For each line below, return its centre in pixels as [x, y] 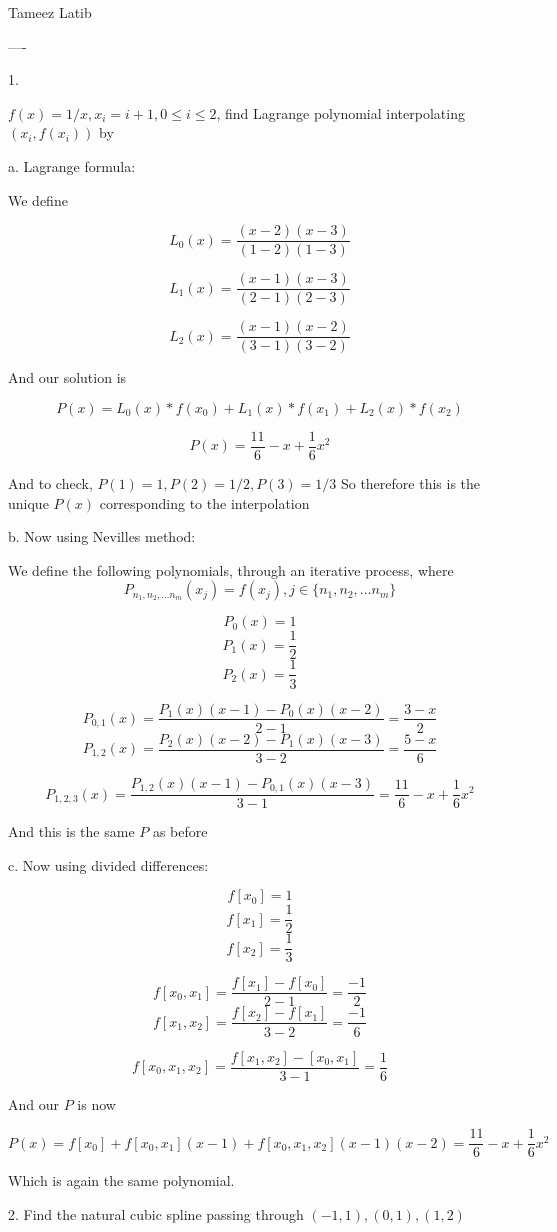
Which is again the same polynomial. [121, 1180]
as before [180, 831]
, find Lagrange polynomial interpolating [340, 112]
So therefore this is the [410, 483]
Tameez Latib [50, 12]
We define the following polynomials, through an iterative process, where [231, 569]
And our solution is [67, 377]
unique [28, 502]
